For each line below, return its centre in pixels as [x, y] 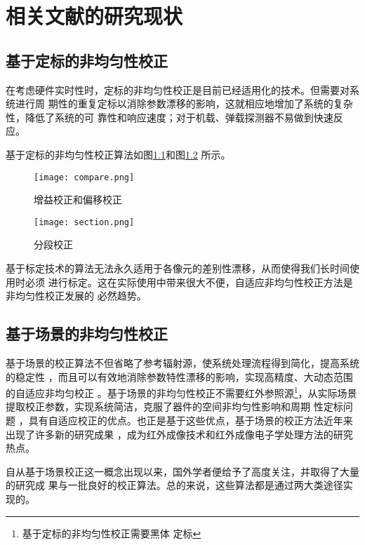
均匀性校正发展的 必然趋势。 [81, 296]
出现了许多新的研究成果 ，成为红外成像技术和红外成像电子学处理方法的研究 [179, 434]
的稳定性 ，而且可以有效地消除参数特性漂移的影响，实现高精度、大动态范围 [179, 376]
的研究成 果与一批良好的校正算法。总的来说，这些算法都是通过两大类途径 [174, 485]
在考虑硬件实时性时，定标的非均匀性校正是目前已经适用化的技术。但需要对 [178, 89]
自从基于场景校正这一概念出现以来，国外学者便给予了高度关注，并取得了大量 [182, 471]
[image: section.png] [84, 222]
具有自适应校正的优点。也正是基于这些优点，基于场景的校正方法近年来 [191, 420]
